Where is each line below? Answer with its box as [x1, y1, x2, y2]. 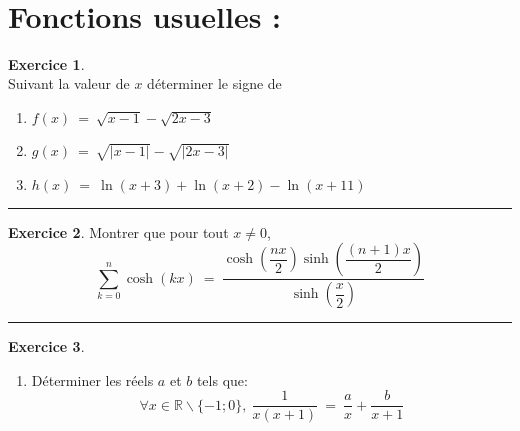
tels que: [196, 369, 248, 390]
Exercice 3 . [8, 336, 85, 357]
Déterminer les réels [31, 369, 154, 390]
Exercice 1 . [8, 53, 85, 74]
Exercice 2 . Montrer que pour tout [8, 221, 229, 242]
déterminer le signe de [147, 73, 282, 94]
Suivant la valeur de [8, 73, 130, 94]
